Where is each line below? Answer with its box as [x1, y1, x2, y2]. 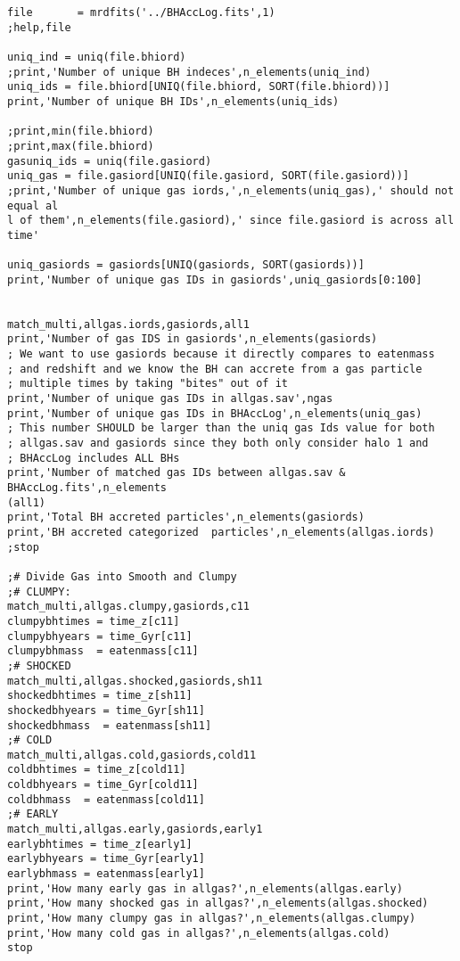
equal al [7, 199, 59, 212]
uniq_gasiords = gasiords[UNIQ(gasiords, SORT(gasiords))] [7, 259, 365, 272]
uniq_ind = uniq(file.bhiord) [7, 50, 186, 63]
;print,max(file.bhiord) [7, 139, 154, 152]
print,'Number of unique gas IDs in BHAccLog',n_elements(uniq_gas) [7, 407, 423, 420]
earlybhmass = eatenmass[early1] [7, 867, 205, 881]
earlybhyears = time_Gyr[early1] [7, 852, 205, 866]
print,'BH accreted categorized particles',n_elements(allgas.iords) [7, 525, 435, 538]
